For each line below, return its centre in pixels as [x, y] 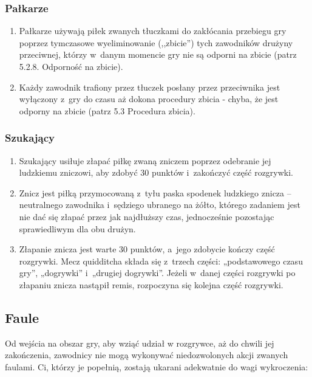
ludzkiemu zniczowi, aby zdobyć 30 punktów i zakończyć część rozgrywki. [156, 172]
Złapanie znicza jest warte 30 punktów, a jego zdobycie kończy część [147, 249]
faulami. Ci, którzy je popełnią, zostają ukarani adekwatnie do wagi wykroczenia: [157, 366]
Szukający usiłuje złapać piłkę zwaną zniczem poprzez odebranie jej [145, 160]
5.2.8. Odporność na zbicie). [71, 66]
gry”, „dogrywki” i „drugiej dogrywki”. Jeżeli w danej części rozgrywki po [157, 273]
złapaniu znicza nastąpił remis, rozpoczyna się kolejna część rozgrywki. [151, 284]
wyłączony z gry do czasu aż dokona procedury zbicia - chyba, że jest [149, 99]
